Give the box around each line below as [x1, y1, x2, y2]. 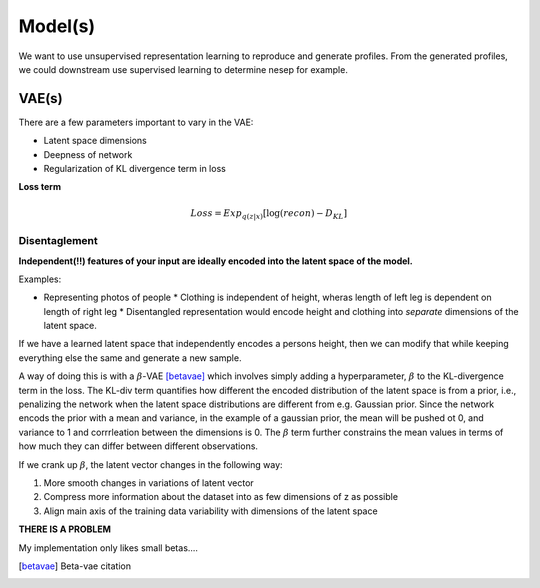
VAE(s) [18, 90, 64, 107]
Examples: [18, 273, 62, 285]
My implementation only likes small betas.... [18, 541, 199, 554]
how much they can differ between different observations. [18, 440, 259, 452]
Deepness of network [43, 148, 133, 160]
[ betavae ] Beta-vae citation [18, 560, 132, 572]
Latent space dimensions [43, 135, 147, 147]
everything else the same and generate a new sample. [18, 351, 242, 364]
